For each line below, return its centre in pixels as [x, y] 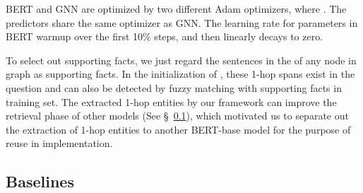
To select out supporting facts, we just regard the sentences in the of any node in [181, 60]
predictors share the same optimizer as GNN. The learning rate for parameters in [182, 22]
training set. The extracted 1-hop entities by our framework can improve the [171, 101]
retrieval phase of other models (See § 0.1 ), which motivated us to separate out [177, 116]
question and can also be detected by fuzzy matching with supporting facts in [174, 87]
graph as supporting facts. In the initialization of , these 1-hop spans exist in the [180, 74]
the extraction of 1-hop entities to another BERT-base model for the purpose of [178, 129]
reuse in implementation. [59, 143]
